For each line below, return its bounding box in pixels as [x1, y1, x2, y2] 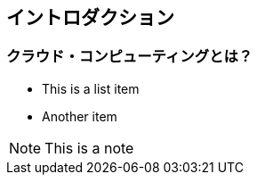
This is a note [44, 138, 134, 157]
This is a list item [42, 80, 140, 96]
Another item [42, 108, 117, 124]
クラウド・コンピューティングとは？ [6, 47, 253, 66]
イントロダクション [6, 6, 174, 29]
